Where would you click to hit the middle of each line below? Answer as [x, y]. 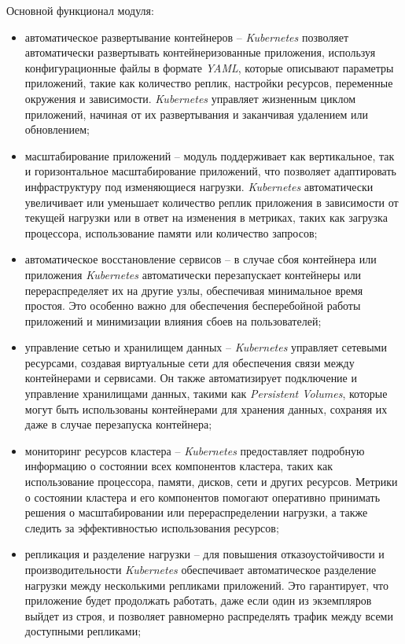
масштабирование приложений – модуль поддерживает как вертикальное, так [210, 155]
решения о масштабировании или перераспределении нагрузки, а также [196, 512]
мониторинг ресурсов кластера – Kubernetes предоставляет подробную [195, 450]
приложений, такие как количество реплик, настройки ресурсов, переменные [209, 83]
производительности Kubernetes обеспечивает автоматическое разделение [201, 569]
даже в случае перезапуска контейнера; [118, 424]
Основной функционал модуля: [80, 10]
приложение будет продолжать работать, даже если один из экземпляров [198, 600]
